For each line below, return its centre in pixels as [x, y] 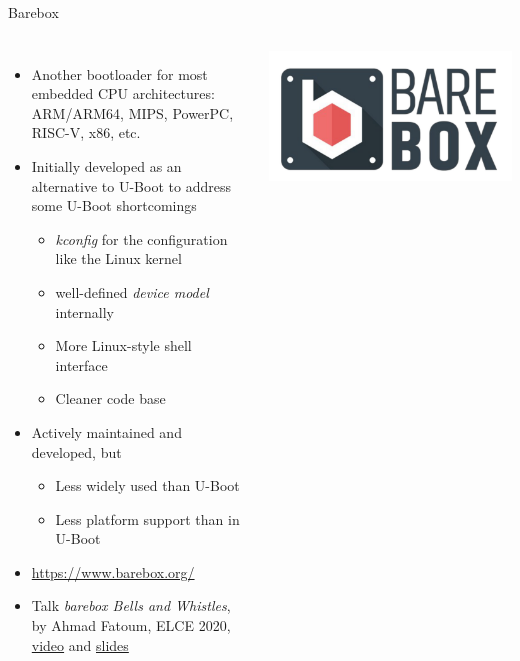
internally [84, 311]
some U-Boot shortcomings [114, 205]
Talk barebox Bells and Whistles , [131, 605]
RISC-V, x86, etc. [86, 132]
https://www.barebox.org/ [113, 571]
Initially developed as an [106, 165]
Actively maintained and [106, 431]
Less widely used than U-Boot [147, 485]
